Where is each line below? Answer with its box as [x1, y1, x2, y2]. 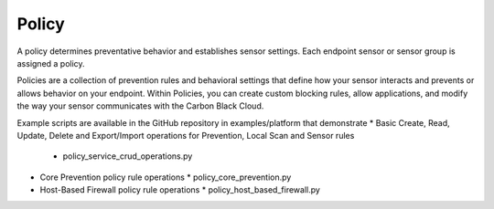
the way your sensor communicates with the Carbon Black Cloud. [16, 100, 264, 111]
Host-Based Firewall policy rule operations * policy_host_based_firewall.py [39, 184, 320, 195]
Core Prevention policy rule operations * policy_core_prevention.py [39, 172, 292, 183]
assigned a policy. [16, 57, 86, 68]
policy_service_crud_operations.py [62, 151, 193, 162]
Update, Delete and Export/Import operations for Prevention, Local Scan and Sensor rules [16, 130, 355, 141]
